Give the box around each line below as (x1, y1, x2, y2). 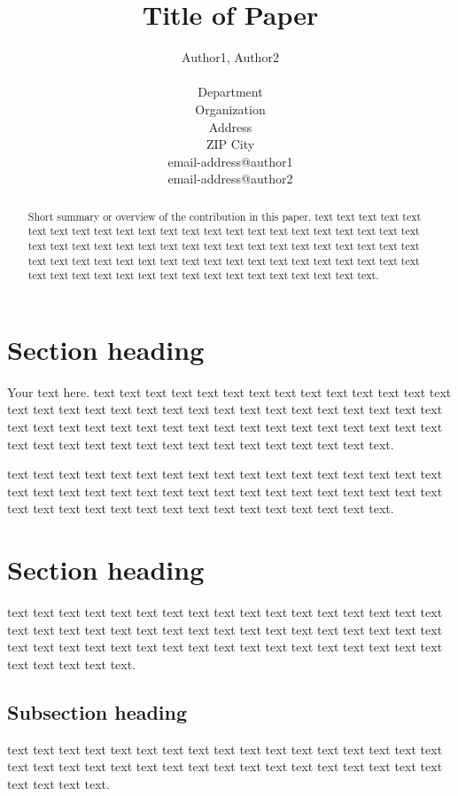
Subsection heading (7, 698, 188, 725)
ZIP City (206, 135, 255, 153)
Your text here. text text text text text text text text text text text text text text (7, 382, 452, 401)
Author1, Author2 (182, 48, 279, 66)
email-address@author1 (167, 152, 293, 170)
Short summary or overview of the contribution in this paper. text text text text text (27, 208, 422, 223)
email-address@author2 (167, 169, 293, 188)
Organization (195, 99, 266, 118)
